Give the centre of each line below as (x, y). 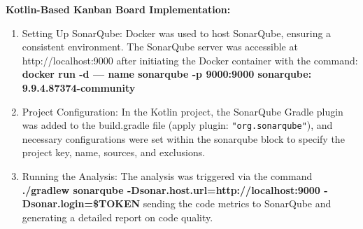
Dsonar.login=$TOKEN (81, 203)
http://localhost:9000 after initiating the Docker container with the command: (190, 60)
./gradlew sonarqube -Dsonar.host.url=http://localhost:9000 (171, 189)
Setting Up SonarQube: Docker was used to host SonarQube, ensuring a (177, 33)
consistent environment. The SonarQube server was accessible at (160, 47)
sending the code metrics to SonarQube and (237, 203)
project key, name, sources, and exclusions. (114, 152)
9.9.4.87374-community (79, 87)
